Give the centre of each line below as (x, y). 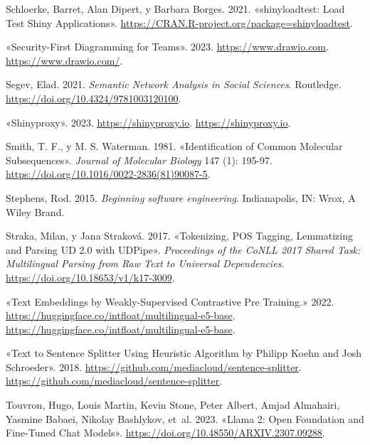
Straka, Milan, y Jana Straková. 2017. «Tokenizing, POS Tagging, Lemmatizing (180, 236)
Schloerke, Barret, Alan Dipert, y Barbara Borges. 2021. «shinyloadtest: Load (175, 9)
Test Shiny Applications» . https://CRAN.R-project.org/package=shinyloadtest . (179, 22)
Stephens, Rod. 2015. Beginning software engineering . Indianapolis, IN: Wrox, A (181, 197)
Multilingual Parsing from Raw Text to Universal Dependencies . (145, 263)
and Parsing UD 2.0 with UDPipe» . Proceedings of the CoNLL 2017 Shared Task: (183, 249)
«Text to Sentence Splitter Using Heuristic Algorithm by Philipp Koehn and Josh (184, 353)
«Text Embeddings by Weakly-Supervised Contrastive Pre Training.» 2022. (170, 301)
